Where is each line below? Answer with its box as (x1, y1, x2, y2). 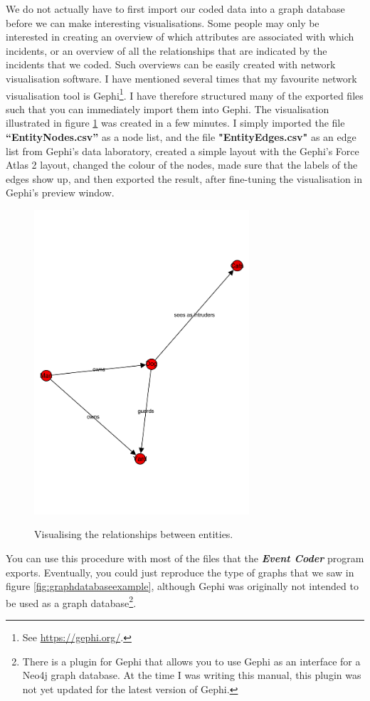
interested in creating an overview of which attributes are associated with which (6, 29, 354, 44)
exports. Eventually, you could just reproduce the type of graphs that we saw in (6, 564, 354, 579)
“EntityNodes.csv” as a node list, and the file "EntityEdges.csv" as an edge (6, 130, 356, 144)
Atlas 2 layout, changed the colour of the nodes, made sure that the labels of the (6, 157, 358, 172)
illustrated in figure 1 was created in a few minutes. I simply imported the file (6, 115, 345, 130)
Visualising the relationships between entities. (34, 527, 233, 542)
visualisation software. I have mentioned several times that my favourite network (6, 70, 357, 85)
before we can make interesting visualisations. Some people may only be (6, 15, 319, 30)
